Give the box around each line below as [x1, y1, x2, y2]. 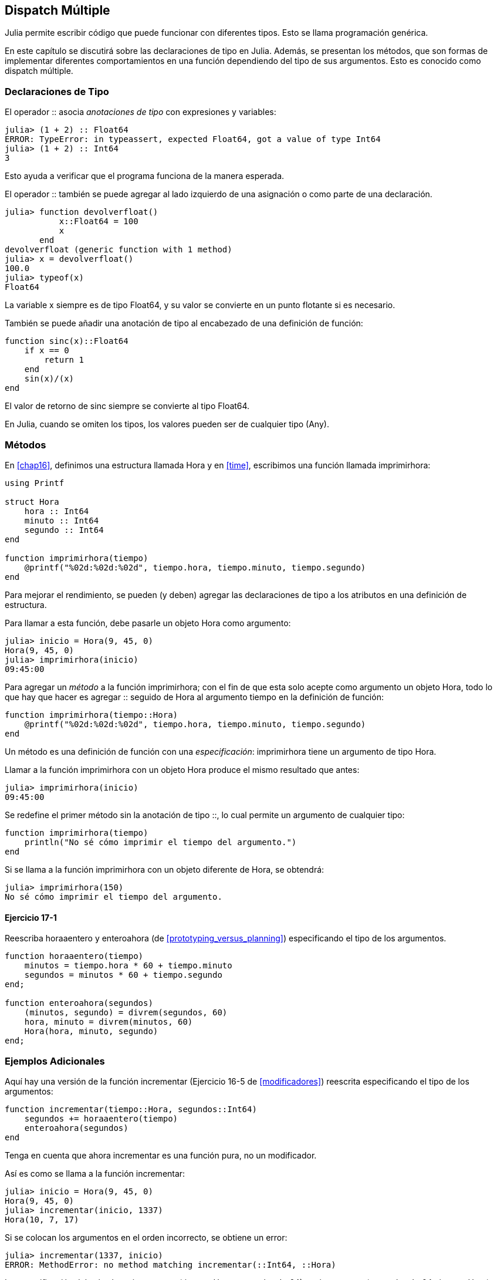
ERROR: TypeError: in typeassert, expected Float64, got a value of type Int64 [5, 134, 381, 144]
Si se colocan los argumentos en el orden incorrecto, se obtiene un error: [5, 1232, 288, 1242]
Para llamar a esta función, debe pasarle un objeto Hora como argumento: [5, 617, 291, 628]
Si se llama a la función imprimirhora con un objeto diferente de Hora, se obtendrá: [5, 864, 324, 874]
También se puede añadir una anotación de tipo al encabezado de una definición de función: [5, 318, 363, 329]
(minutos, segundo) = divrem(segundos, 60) [24, 1008, 228, 1018]
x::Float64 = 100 [59, 217, 138, 227]
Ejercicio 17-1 [5, 912, 57, 923]
